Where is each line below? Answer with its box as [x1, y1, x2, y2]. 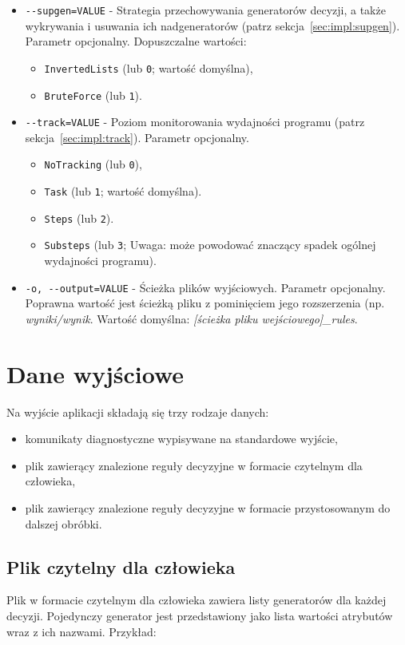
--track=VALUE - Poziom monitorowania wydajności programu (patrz [25, 113, 365, 130]
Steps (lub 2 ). [44, 209, 114, 226]
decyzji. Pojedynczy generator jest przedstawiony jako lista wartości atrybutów [6, 607, 393, 623]
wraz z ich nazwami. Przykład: [6, 623, 157, 639]
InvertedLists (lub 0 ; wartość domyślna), [44, 59, 253, 76]
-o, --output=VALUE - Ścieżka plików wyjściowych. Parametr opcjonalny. [25, 279, 386, 295]
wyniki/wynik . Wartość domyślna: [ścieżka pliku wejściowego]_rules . [25, 310, 358, 326]
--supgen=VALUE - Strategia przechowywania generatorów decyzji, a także [25, 2, 386, 18]
